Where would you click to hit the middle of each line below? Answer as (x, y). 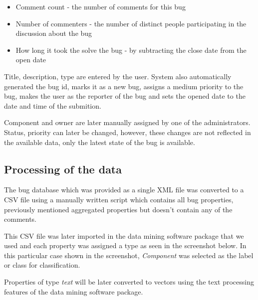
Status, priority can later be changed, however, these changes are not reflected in (128, 132)
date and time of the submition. (53, 105)
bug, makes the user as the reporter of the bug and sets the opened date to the (125, 96)
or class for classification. (42, 265)
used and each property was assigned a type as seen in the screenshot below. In (125, 245)
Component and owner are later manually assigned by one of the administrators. (127, 122)
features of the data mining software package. (74, 291)
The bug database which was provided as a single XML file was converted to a (124, 190)
